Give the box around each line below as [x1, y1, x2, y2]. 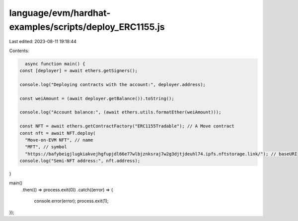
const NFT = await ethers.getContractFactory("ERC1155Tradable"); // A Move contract [19, 123, 234, 129]
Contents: [9, 48, 29, 54]
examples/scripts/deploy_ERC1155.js [9, 21, 165, 32]
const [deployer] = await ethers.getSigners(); [19, 68, 138, 74]
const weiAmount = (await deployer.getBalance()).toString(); [19, 96, 174, 101]
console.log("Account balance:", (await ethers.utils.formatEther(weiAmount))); [19, 110, 222, 115]
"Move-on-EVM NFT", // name [25, 137, 93, 143]
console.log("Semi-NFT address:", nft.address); [19, 158, 141, 164]
